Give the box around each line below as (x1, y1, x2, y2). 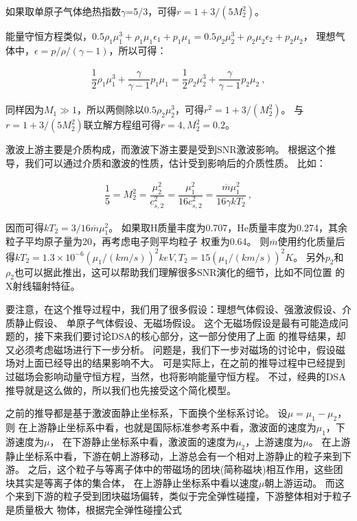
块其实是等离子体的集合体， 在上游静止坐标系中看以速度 (5, 475, 259, 489)
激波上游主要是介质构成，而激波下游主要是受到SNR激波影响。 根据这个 (5, 142, 327, 157)
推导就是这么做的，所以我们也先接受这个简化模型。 (5, 382, 236, 397)
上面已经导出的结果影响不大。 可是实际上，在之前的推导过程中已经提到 (24, 356, 345, 370)
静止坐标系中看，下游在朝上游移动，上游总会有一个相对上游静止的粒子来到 (5, 448, 342, 463)
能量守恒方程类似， (5, 29, 92, 43)
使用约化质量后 (277, 234, 345, 248)
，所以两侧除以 (77, 102, 145, 117)
